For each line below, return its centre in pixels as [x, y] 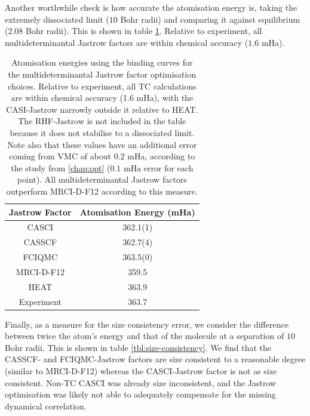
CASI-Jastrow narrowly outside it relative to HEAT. [102, 109]
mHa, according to [161, 156]
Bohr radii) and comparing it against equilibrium [210, 19]
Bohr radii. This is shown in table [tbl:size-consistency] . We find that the [138, 347]
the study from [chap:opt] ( [61, 167]
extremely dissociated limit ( [57, 19]
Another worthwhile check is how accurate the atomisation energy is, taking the [151, 7]
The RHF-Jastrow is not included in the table [102, 121]
